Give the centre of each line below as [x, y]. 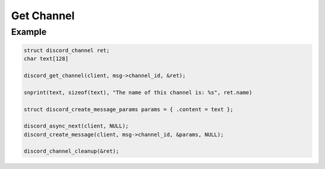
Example [29, 32]
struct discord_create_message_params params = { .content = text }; [128, 109]
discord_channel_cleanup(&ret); [72, 151]
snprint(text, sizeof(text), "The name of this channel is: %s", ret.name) [138, 92]
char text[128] [46, 59]
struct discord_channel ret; [67, 50]
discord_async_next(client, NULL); [76, 126]
